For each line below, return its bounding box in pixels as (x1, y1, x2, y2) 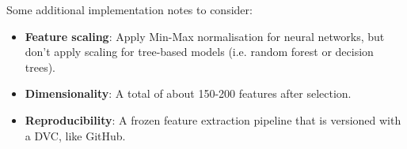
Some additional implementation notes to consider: (6, 2, 253, 17)
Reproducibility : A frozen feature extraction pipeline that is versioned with (25, 111, 401, 128)
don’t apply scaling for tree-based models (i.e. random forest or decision (25, 43, 374, 60)
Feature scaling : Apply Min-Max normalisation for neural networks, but (25, 28, 385, 44)
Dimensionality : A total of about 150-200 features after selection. (25, 85, 352, 102)
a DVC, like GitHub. (25, 127, 126, 143)
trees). (25, 58, 56, 75)
